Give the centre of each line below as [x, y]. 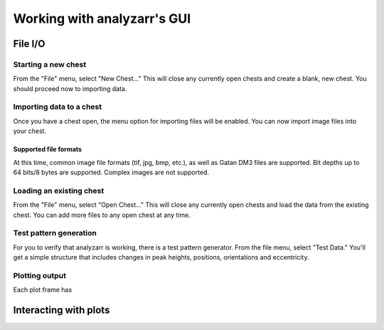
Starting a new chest [50, 64]
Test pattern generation [55, 233]
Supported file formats [47, 149]
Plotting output [40, 275]
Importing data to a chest [58, 107]
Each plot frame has [43, 290]
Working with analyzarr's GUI [102, 18]
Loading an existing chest [59, 191]
